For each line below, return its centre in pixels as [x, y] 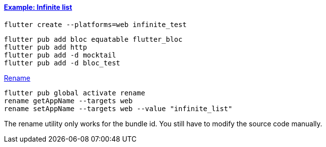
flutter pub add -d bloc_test [62, 63]
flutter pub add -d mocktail [60, 55]
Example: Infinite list [38, 7]
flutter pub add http [46, 47]
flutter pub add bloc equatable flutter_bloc [93, 39]
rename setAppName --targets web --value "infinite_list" [118, 108]
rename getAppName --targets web [68, 101]
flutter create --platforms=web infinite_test [95, 24]
